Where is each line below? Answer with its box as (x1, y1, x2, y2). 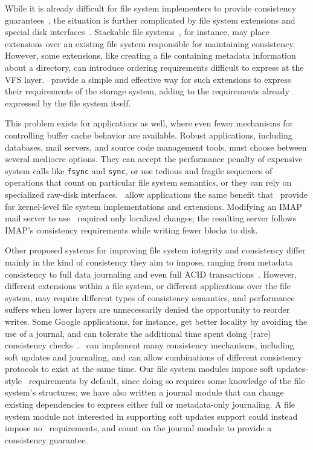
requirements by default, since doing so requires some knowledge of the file (28, 374, 305, 386)
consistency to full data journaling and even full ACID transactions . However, (5, 267, 297, 280)
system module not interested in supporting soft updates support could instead (5, 409, 298, 422)
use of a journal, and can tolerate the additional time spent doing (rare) (5, 327, 271, 339)
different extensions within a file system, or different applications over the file (5, 279, 291, 292)
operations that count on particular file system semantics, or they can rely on (5, 176, 292, 189)
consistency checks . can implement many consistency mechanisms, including (5, 339, 294, 351)
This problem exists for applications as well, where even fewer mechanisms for (5, 117, 294, 129)
